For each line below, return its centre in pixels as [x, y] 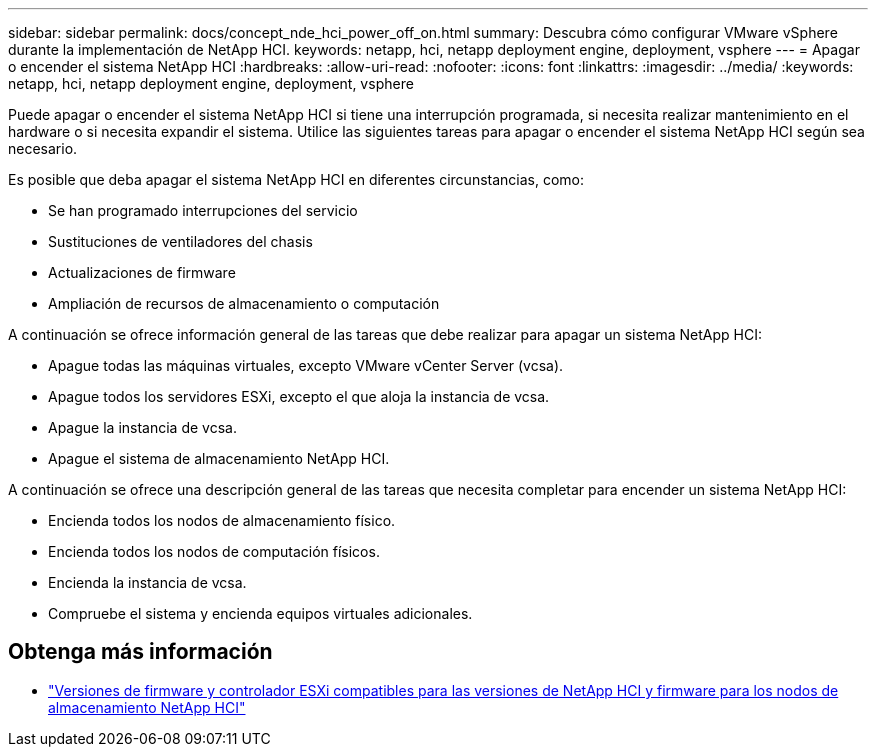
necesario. [43, 148]
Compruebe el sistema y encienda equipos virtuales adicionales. [260, 613]
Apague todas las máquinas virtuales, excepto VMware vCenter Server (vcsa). [306, 365]
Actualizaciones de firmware [142, 272]
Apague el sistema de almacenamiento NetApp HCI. [219, 458]
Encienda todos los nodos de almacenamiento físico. [222, 520]
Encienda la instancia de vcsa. [147, 582]
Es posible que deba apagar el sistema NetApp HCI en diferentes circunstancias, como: [296, 179]
